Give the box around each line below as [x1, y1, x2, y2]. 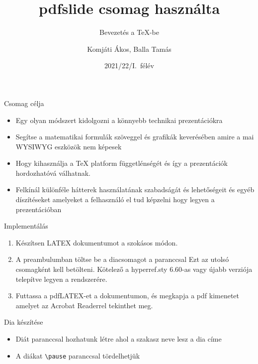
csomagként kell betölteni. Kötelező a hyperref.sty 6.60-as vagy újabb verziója [15, 264, 253, 274]
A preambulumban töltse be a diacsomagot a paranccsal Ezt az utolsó [15, 254, 229, 264]
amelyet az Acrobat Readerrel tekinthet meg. [15, 300, 153, 310]
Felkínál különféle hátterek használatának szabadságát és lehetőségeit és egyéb [15, 184, 255, 195]
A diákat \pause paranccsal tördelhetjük [15, 350, 140, 361]
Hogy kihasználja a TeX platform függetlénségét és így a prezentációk [15, 158, 228, 168]
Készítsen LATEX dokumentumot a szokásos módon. [15, 237, 178, 247]
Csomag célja [4, 98, 44, 108]
